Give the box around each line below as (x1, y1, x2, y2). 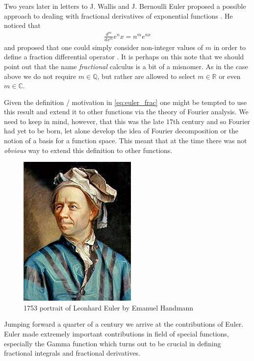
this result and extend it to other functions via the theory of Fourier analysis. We (4, 106, 249, 117)
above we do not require (4, 71, 76, 81)
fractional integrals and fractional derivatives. (4, 348, 141, 358)
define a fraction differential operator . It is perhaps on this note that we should (4, 52, 244, 62)
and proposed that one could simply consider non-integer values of (4, 42, 203, 52)
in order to (213, 42, 246, 52)
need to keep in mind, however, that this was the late (4, 116, 164, 126)
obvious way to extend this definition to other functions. (4, 145, 173, 155)
